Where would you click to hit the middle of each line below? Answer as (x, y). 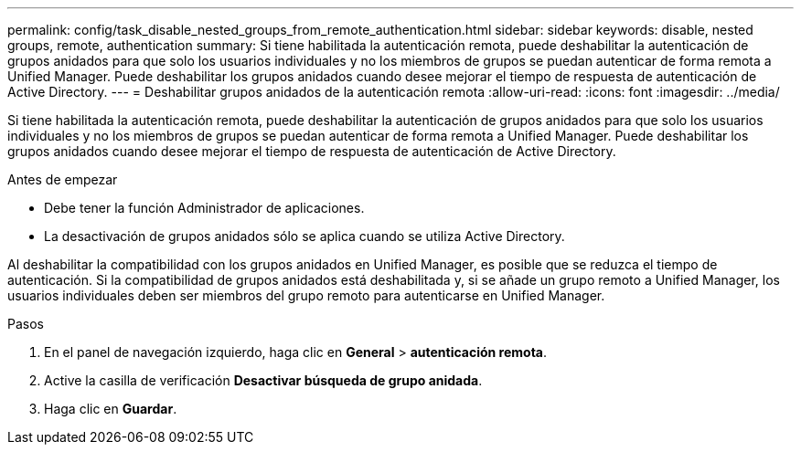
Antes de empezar (63, 179)
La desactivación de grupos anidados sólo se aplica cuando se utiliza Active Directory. (304, 236)
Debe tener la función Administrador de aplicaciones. (204, 208)
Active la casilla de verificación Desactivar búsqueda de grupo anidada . (263, 380)
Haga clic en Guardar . (111, 409)
